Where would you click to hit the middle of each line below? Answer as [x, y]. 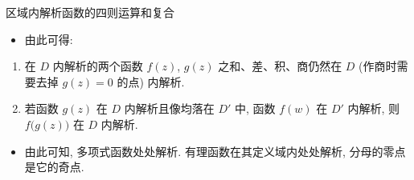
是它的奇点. [54, 167]
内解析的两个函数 [98, 66]
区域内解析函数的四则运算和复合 [90, 12]
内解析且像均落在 [169, 108]
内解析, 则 [374, 108]
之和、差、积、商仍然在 [280, 66]
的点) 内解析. [151, 81]
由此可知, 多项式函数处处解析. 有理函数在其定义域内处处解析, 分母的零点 [215, 151]
